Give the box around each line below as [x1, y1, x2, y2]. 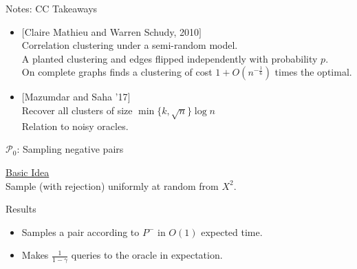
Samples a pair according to [21, 224, 140, 239]
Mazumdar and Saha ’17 [24, 89, 128, 104]
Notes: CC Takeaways [6, 1, 98, 15]
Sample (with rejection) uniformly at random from [6, 178, 219, 193]
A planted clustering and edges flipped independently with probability [21, 51, 318, 65]
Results [6, 202, 36, 216]
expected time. [201, 224, 263, 239]
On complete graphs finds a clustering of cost [21, 65, 213, 79]
